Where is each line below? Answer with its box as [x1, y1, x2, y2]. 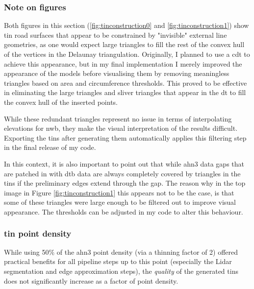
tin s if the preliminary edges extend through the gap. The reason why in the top [4, 178, 246, 188]
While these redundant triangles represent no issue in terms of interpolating [4, 113, 232, 123]
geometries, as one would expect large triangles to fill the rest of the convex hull [4, 39, 245, 49]
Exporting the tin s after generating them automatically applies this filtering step [4, 132, 247, 143]
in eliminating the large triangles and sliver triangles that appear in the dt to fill [4, 87, 246, 97]
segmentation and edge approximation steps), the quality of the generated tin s [4, 265, 238, 276]
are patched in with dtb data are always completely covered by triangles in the [4, 168, 241, 178]
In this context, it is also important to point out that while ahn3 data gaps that [4, 158, 245, 169]
